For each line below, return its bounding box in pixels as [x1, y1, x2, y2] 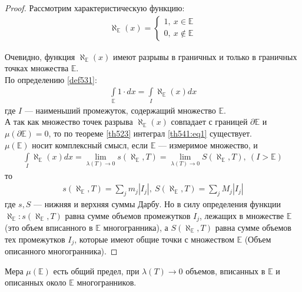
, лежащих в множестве [200, 209, 284, 221]
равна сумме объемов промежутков [65, 209, 191, 221]
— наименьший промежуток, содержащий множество [24, 104, 216, 116]
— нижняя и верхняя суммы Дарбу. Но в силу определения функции [34, 197, 281, 210]
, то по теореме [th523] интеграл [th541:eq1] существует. [48, 127, 252, 139]
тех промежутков [5, 233, 65, 245]
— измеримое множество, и [158, 138, 258, 151]
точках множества [5, 62, 69, 74]
